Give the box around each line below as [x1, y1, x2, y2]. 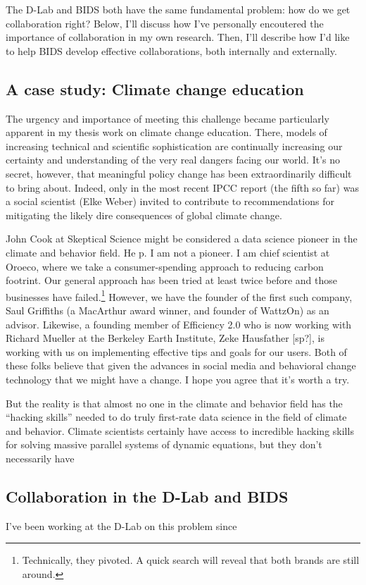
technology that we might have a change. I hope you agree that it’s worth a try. [6, 371, 350, 386]
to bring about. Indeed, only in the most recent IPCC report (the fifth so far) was [6, 180, 359, 195]
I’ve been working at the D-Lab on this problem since [6, 518, 237, 533]
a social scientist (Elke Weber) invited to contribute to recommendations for [6, 194, 334, 209]
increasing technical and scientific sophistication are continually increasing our [6, 138, 343, 153]
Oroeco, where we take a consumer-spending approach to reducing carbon [6, 259, 324, 273]
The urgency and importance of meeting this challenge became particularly [6, 111, 329, 125]
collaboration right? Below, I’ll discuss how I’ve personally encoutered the [6, 16, 324, 30]
